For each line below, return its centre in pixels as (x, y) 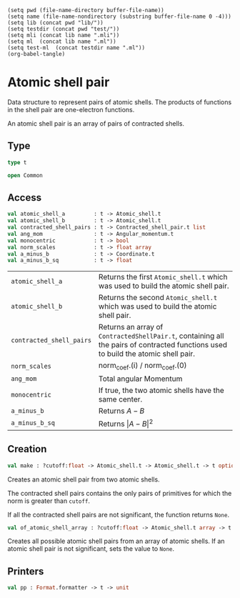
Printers (26, 571)
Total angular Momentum (141, 379)
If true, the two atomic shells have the (161, 390)
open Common (25, 175)
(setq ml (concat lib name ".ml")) (62, 41)
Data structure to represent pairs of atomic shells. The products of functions (120, 102)
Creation (27, 449)
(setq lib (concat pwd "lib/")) (55, 23)
